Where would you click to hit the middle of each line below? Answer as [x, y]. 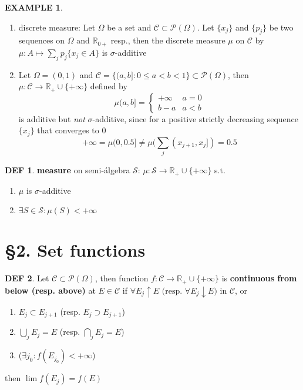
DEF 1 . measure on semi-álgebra [68, 170]
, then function [122, 278]
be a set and [129, 27]
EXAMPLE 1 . [34, 7]
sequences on [42, 40]
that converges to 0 [72, 130]
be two [281, 27]
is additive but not [52, 118]
